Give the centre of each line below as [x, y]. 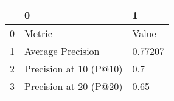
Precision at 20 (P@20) [74, 86]
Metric [38, 33]
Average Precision [62, 51]
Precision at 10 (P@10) [74, 68]
